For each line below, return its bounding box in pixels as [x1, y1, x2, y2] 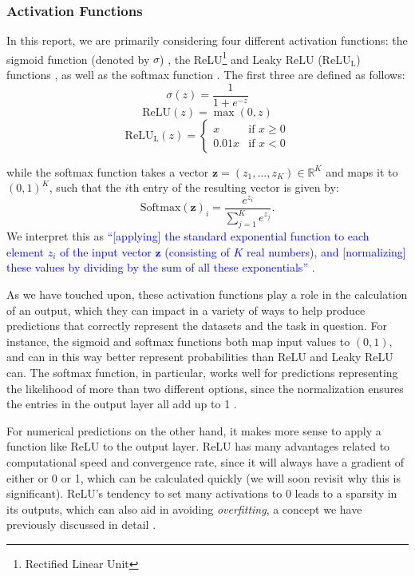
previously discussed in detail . [6, 516, 156, 533]
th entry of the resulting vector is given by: [128, 179, 339, 196]
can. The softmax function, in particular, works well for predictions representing [6, 363, 398, 380]
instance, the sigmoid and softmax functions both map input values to [6, 332, 350, 349]
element [6, 243, 45, 260]
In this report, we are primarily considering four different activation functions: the [6, 32, 408, 49]
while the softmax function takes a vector [6, 163, 209, 180]
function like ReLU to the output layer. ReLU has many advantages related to [6, 438, 390, 455]
